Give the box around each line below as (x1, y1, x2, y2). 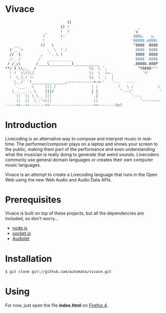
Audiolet (12, 236, 30, 242)
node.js (12, 225, 28, 231)
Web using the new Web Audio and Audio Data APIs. (5, 177, 112, 182)
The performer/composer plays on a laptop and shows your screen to (16, 141, 158, 147)
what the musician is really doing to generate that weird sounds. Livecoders (5, 151, 159, 157)
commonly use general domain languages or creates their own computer (5, 157, 153, 163)
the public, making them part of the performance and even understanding (5, 146, 155, 152)
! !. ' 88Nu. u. (42, 34, 156, 39)
